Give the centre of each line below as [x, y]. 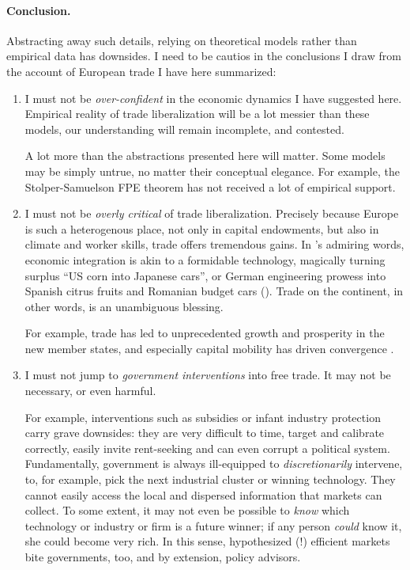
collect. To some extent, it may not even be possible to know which [187, 510]
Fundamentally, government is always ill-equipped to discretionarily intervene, [214, 464]
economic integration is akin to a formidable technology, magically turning [205, 259]
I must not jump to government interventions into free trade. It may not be [208, 375]
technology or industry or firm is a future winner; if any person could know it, [213, 525]
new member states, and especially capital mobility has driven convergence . [209, 348]
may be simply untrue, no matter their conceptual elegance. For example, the [212, 171]
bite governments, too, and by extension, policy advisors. [163, 557]
